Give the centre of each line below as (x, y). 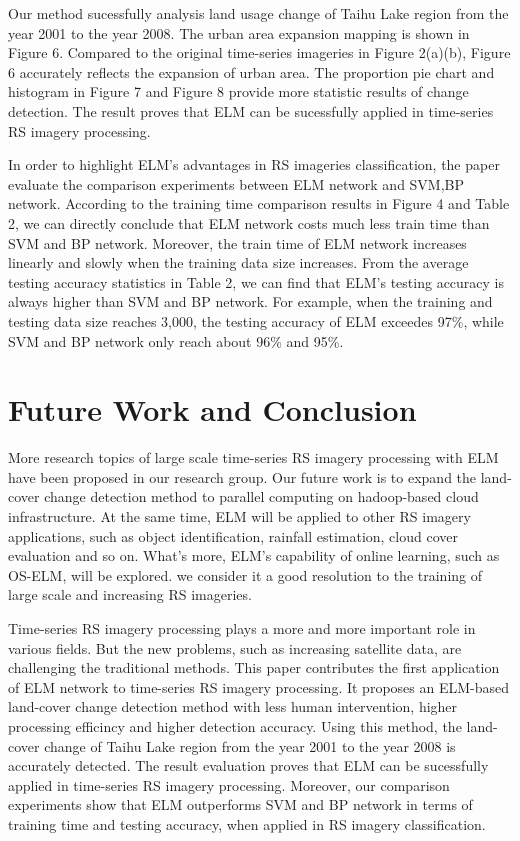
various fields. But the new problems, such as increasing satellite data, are (235, 647)
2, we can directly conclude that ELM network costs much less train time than (249, 222)
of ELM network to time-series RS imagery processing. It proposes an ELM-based (259, 686)
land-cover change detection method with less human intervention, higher (233, 706)
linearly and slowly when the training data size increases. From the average (238, 262)
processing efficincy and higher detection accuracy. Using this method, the (235, 725)
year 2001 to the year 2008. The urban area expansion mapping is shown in (239, 32)
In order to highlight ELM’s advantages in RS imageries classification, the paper (254, 164)
